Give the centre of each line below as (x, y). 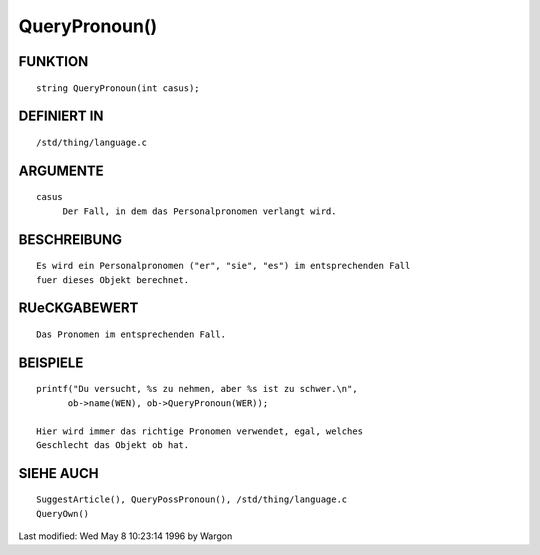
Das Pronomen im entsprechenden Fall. (131, 334)
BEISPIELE (51, 362)
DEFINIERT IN (61, 116)
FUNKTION (53, 61)
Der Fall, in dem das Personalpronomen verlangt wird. (199, 211)
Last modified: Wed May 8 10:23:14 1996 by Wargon (125, 536)
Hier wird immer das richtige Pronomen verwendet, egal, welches (200, 431)
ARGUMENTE (61, 170)
